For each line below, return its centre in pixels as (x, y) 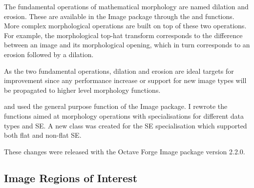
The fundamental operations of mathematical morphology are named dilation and (126, 6)
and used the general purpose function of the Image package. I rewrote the (116, 106)
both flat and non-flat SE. (43, 135)
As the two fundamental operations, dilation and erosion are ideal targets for (119, 71)
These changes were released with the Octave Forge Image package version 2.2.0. (125, 151)
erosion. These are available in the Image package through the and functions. (119, 16)
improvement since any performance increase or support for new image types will (125, 80)
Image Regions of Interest (71, 178)
